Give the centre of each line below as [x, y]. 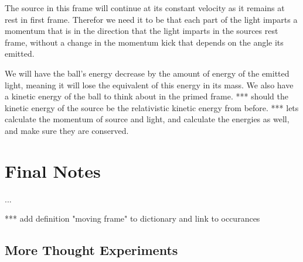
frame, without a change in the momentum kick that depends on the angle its [144, 42]
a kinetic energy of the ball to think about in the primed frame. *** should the [147, 96]
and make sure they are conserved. [67, 130]
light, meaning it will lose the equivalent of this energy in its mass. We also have [149, 85]
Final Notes [53, 170]
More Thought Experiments [91, 250]
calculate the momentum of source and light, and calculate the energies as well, [147, 119]
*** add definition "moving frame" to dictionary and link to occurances [132, 218]
